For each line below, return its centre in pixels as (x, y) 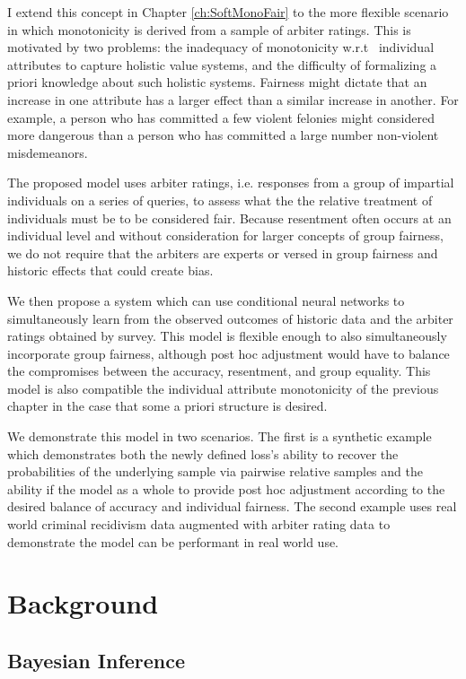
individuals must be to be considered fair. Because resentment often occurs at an (229, 218)
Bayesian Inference (97, 660)
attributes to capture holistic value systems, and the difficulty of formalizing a (222, 64)
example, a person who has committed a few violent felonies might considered (221, 117)
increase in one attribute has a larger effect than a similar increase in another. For (233, 99)
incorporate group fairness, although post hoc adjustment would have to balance (229, 353)
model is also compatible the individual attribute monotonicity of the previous (223, 388)
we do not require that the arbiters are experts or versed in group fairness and (223, 252)
